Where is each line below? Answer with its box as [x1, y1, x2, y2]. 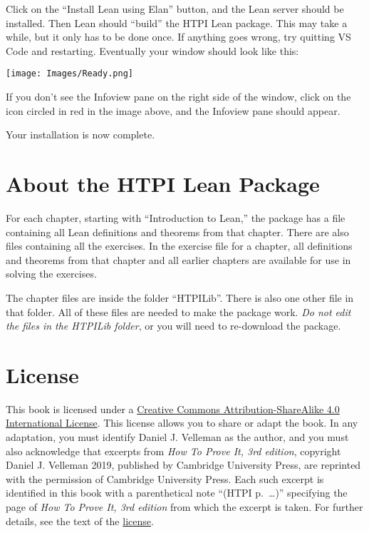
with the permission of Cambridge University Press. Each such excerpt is [6, 471, 324, 486]
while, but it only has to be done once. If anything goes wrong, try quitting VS [6, 29, 351, 44]
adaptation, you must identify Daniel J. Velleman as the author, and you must [6, 430, 349, 444]
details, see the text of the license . [6, 513, 154, 528]
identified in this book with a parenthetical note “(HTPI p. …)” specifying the [6, 485, 348, 500]
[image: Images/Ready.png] [6, 68, 133, 79]
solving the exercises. [6, 266, 97, 281]
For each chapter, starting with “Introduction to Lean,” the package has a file [6, 210, 345, 225]
